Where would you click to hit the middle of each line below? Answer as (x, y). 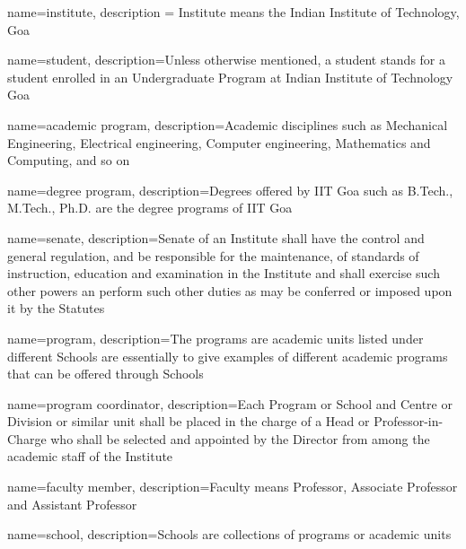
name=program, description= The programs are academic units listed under (215, 338)
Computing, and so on (69, 160)
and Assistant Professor (72, 504)
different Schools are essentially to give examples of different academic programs (228, 356)
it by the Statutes (56, 308)
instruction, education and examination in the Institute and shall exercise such (224, 273)
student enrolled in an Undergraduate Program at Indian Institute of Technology (230, 77)
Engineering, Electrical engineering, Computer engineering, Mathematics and (219, 142)
